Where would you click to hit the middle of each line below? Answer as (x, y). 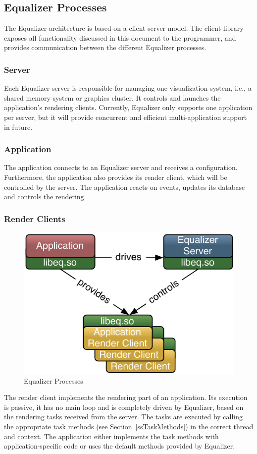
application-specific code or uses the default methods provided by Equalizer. (120, 446)
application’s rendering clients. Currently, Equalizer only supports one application (128, 107)
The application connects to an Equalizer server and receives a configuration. (121, 167)
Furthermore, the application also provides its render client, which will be (116, 177)
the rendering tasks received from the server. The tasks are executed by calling (124, 417)
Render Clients (35, 218)
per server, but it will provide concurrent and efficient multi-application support (126, 117)
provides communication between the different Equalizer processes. (105, 47)
